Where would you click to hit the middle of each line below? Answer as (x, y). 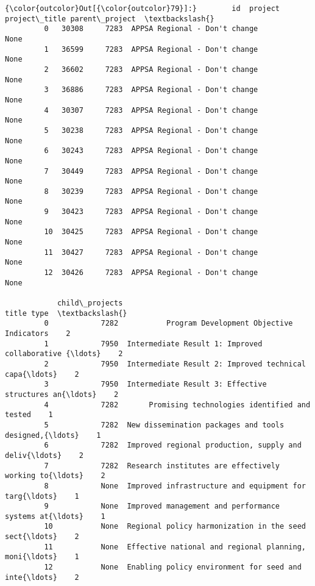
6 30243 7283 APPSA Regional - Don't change (151, 151)
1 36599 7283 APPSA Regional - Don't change (151, 49)
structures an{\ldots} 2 (62, 394)
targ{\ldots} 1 (42, 496)
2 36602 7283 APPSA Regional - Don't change (151, 69)
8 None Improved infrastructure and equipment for (175, 486)
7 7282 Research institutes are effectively (162, 466)
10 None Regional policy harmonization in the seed (175, 527)
